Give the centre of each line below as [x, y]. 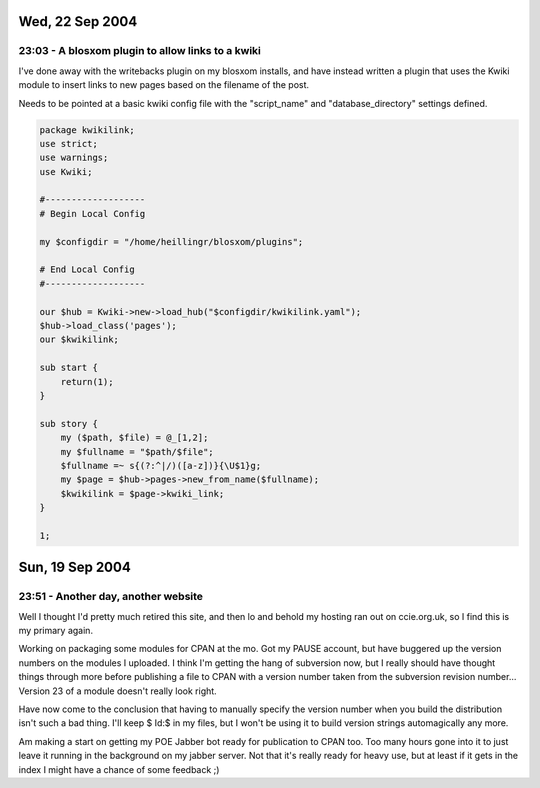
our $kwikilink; [79, 339]
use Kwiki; [66, 171]
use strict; [69, 143]
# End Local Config [87, 269]
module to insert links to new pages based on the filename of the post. [164, 85]
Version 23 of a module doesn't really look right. [117, 691]
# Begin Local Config [92, 213]
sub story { [69, 423]
